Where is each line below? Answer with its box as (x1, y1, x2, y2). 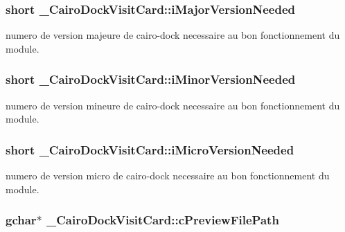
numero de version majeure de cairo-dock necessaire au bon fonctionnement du (6, 28, 340, 42)
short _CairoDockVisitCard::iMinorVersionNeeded (6, 71, 296, 88)
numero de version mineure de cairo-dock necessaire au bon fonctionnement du (6, 98, 340, 112)
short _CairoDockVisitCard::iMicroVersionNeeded (6, 141, 294, 158)
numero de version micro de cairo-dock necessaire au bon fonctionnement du (6, 168, 330, 183)
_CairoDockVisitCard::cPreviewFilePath (46, 211, 279, 229)
